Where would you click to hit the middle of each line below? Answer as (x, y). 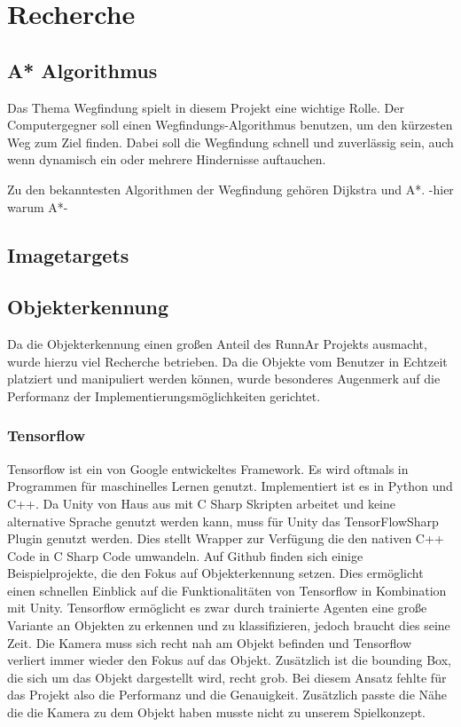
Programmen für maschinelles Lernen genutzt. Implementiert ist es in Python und (230, 486)
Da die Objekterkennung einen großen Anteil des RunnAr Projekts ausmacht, (217, 344)
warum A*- (38, 206)
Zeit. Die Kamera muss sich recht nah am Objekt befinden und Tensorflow (209, 642)
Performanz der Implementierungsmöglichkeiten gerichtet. (164, 395)
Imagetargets (68, 254)
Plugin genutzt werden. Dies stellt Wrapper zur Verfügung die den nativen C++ (226, 538)
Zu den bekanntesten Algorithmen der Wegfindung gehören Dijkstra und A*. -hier (230, 189)
